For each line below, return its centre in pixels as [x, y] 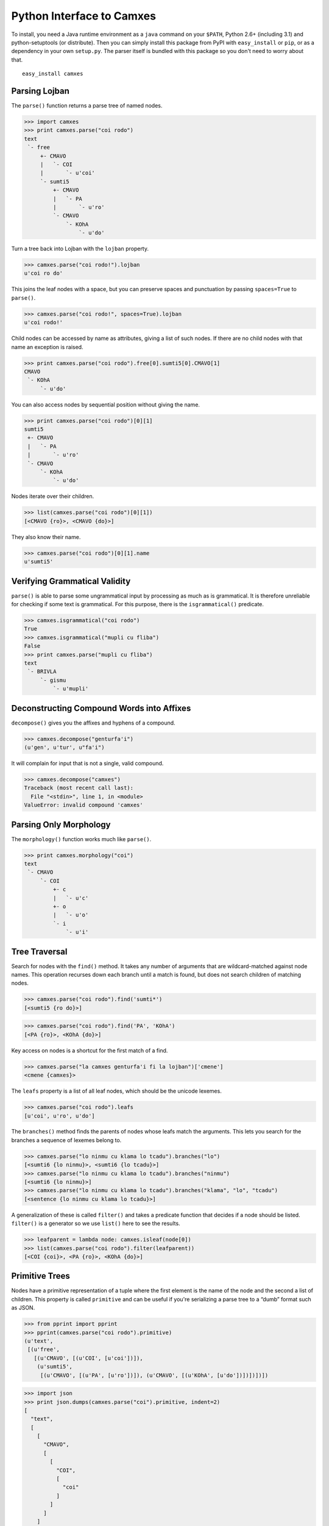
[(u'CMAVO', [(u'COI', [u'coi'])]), [88, 1358]
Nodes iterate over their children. [53, 496]
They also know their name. [46, 537]
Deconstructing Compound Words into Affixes [101, 708]
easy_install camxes [53, 74]
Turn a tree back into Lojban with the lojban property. [80, 249]
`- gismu [53, 680]
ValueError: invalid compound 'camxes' [83, 805]
